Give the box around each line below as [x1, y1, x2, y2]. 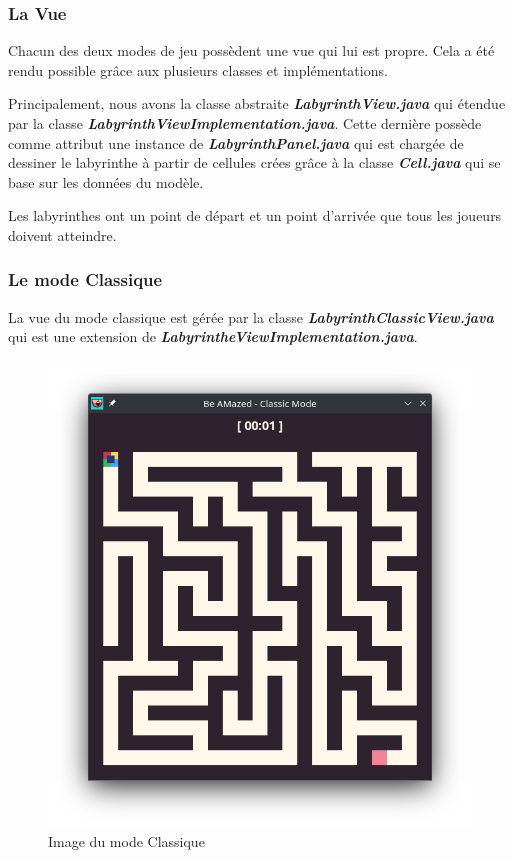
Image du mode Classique [48, 831, 205, 852]
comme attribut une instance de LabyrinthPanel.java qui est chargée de [8, 132, 464, 153]
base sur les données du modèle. [8, 171, 204, 192]
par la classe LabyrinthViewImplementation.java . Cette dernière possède [8, 113, 482, 133]
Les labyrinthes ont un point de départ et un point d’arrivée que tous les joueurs [8, 205, 502, 226]
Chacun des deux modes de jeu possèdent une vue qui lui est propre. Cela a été [8, 40, 495, 61]
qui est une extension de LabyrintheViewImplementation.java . [8, 326, 418, 347]
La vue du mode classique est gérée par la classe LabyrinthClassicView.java [8, 306, 494, 327]
